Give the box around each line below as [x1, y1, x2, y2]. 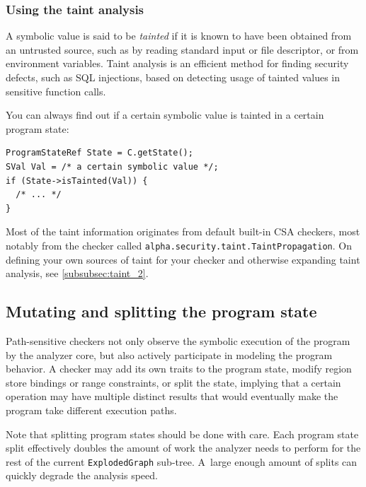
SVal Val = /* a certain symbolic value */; [6, 161, 219, 172]
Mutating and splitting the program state [6, 300, 317, 322]
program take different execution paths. [6, 402, 177, 417]
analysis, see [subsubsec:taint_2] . [6, 266, 149, 281]
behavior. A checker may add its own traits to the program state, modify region [6, 361, 352, 376]
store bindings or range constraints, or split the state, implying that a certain [6, 375, 341, 389]
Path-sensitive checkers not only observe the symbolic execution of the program [6, 333, 350, 348]
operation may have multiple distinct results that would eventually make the [6, 389, 338, 404]
